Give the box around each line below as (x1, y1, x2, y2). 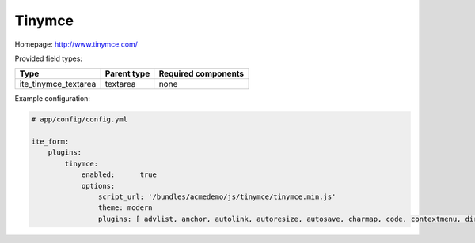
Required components (158, 68, 245, 79)
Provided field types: (14, 54, 83, 63)
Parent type (104, 68, 150, 79)
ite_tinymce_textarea (19, 79, 97, 90)
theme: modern (97, 204, 154, 212)
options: (81, 181, 116, 190)
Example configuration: (14, 94, 91, 103)
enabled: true (81, 170, 158, 179)
